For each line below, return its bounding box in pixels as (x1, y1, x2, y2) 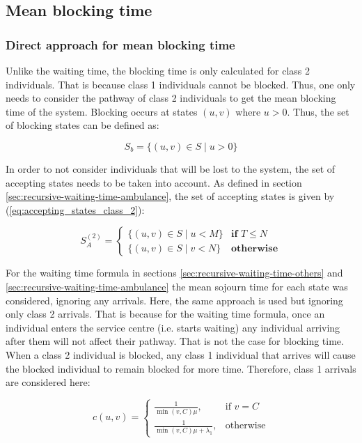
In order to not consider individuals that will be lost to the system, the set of (6, 161, 336, 176)
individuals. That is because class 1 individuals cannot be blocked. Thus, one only (6, 77, 356, 91)
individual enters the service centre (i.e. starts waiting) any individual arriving (6, 320, 340, 334)
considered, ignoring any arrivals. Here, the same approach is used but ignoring (6, 293, 343, 307)
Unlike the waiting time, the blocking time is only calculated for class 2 (6, 63, 310, 77)
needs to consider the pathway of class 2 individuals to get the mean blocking (6, 91, 336, 105)
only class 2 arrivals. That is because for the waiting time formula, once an (6, 306, 325, 321)
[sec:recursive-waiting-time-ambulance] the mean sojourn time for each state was (6, 279, 348, 293)
